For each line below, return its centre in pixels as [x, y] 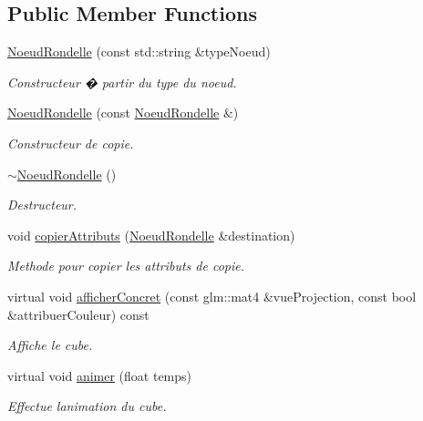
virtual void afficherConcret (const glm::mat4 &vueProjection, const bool [212, 296]
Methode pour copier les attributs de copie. [126, 266]
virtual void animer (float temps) [100, 375]
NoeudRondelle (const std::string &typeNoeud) [139, 51]
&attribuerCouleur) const [78, 314]
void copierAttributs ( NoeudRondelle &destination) [151, 235]
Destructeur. [42, 205]
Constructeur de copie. [71, 143]
